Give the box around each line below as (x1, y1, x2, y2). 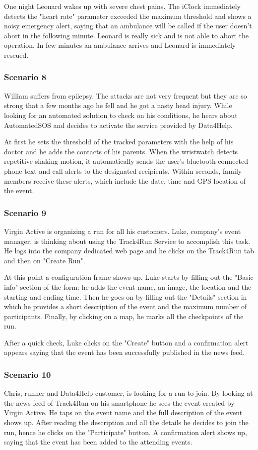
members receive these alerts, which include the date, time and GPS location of (4, 175, 246, 186)
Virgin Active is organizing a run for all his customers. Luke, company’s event (4, 225, 241, 236)
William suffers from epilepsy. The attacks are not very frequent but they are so (4, 90, 247, 101)
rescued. (4, 49, 29, 60)
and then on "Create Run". (4, 255, 85, 265)
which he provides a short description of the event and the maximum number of (4, 301, 247, 312)
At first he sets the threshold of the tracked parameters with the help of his (4, 136, 234, 147)
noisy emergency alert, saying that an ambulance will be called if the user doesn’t (4, 20, 252, 31)
